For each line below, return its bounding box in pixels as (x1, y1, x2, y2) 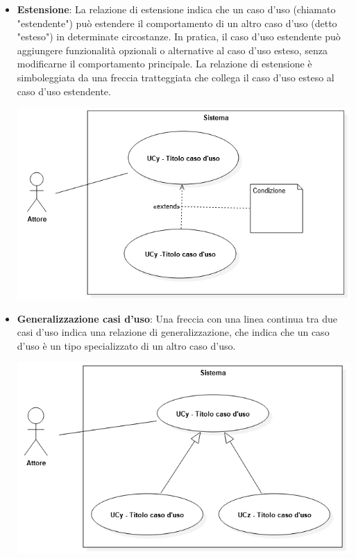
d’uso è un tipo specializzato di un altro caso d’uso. (17, 338, 236, 353)
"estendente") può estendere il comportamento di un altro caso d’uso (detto (17, 15, 337, 30)
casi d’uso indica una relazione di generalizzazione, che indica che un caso (17, 325, 330, 339)
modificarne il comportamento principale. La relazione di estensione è (17, 56, 312, 71)
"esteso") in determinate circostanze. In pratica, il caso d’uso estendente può (17, 29, 341, 44)
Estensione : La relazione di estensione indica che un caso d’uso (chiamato (17, 2, 336, 16)
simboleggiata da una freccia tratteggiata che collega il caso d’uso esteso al (17, 70, 334, 84)
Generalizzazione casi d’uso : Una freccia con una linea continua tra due (17, 311, 337, 325)
